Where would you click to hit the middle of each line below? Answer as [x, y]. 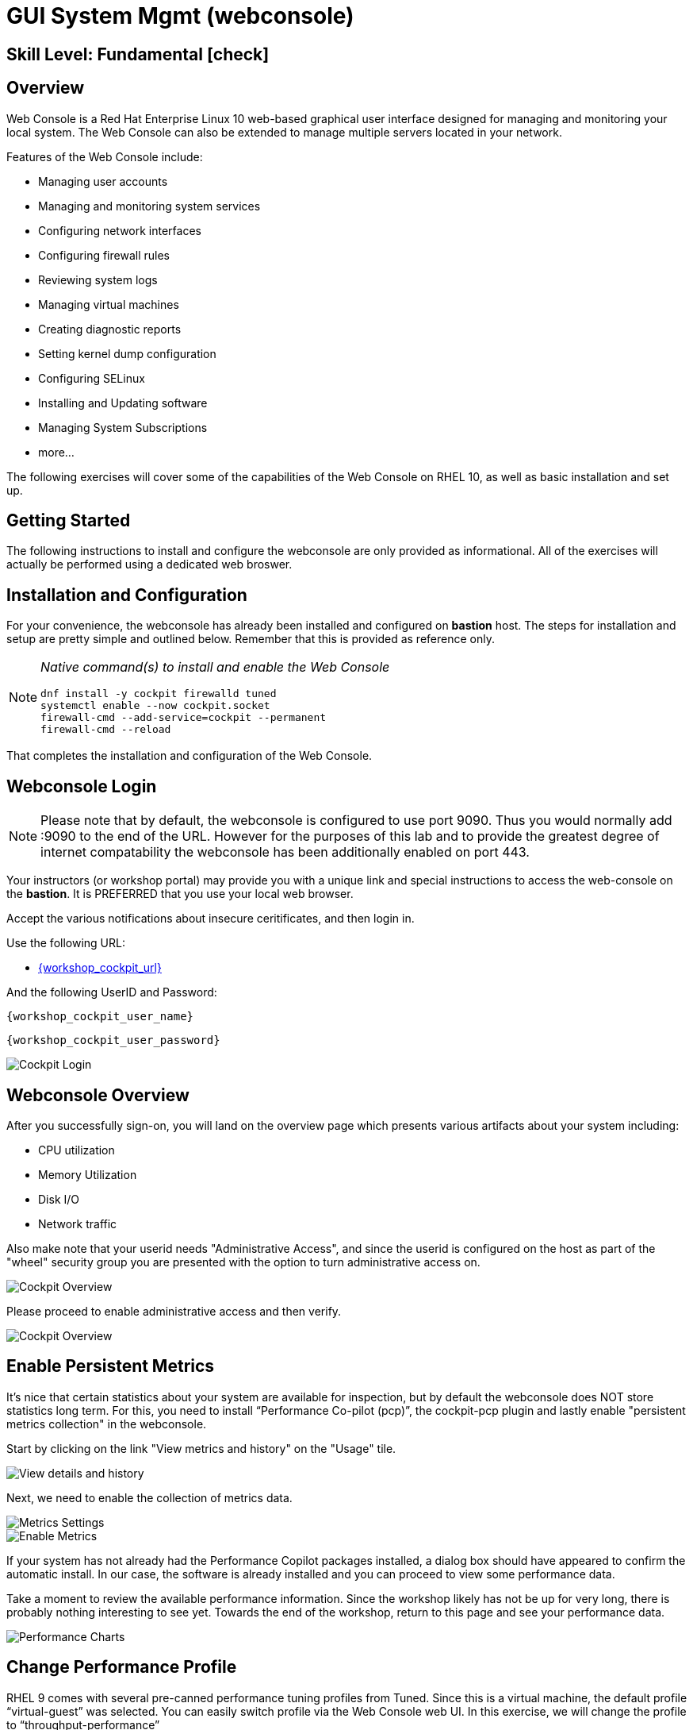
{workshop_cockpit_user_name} [100, 1017]
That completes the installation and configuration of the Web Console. [190, 756]
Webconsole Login [82, 786]
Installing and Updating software [123, 403]
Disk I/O [59, 1199]
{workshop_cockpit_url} [100, 968]
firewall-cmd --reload [106, 730]
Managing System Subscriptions [123, 427]
